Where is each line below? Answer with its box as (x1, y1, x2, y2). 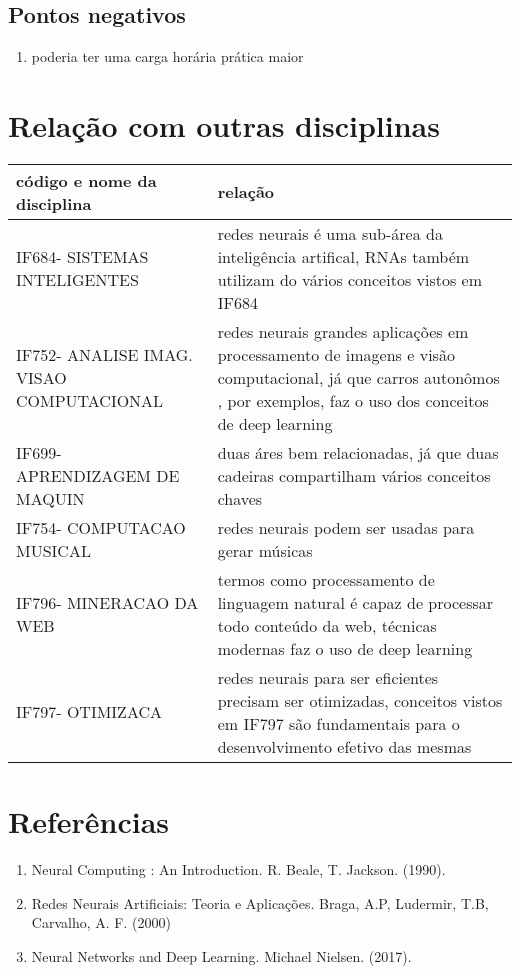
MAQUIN (16, 486, 85, 510)
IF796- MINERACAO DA (16, 590, 199, 614)
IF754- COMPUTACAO (16, 515, 186, 539)
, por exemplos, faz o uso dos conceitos (217, 388, 489, 412)
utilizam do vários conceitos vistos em (217, 267, 483, 291)
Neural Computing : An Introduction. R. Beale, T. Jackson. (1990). (31, 859, 446, 880)
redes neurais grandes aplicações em (217, 319, 469, 343)
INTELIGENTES (16, 267, 139, 291)
